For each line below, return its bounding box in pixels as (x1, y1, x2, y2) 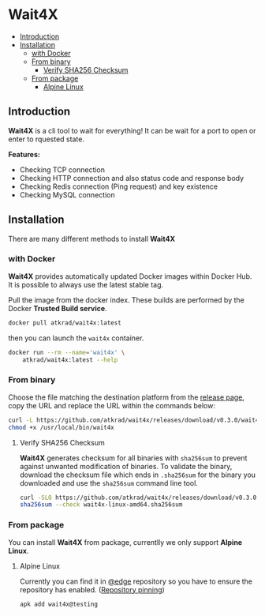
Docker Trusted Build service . (8, 303, 108, 313)
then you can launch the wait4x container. (8, 333, 144, 343)
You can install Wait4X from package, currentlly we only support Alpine (8, 537, 243, 547)
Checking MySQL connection (19, 190, 116, 199)
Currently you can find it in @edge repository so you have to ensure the (19, 577, 253, 586)
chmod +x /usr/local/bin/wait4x (8, 423, 114, 431)
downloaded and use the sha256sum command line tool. (19, 478, 199, 487)
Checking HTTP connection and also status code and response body (19, 173, 244, 182)
